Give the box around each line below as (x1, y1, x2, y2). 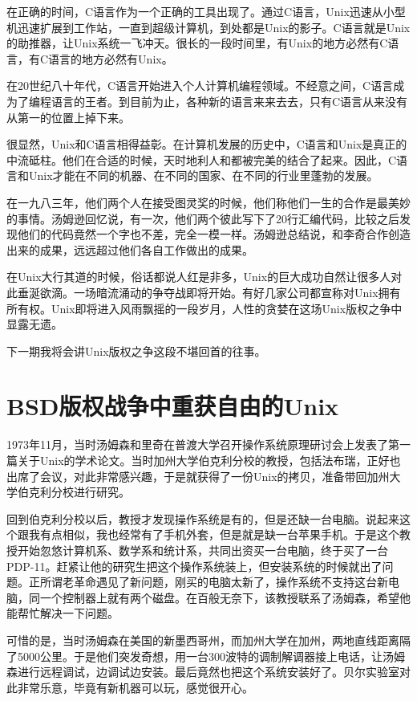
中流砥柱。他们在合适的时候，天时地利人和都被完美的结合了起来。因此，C (6, 151, 397, 168)
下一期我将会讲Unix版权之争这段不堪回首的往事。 (6, 342, 266, 359)
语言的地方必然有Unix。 (48, 50, 173, 67)
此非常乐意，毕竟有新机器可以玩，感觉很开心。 (6, 679, 253, 695)
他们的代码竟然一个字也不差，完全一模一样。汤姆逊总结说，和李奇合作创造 (17, 226, 411, 242)
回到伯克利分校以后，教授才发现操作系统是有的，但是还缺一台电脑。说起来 (6, 510, 399, 527)
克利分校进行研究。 (28, 483, 130, 500)
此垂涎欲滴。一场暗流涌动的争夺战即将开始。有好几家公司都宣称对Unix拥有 (6, 283, 401, 300)
